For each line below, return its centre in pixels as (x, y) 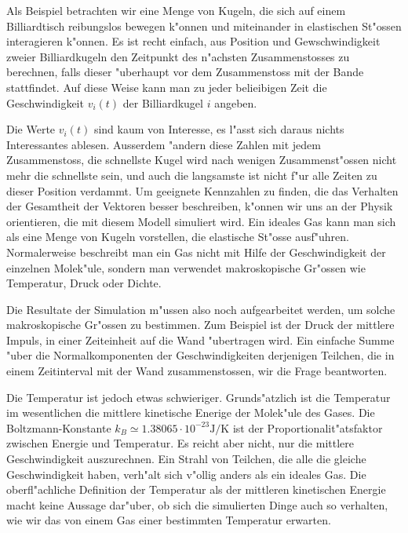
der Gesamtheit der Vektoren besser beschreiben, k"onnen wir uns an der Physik (200, 206)
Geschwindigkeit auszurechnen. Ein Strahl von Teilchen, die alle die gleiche (186, 459)
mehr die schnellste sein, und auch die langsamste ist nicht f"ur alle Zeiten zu (192, 175)
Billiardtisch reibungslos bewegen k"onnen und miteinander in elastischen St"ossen (204, 26)
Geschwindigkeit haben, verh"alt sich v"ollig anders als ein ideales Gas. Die (186, 474)
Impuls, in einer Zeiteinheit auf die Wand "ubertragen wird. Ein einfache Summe (200, 340)
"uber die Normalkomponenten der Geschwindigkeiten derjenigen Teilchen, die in (200, 355)
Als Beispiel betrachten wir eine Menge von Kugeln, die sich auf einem (176, 10)
